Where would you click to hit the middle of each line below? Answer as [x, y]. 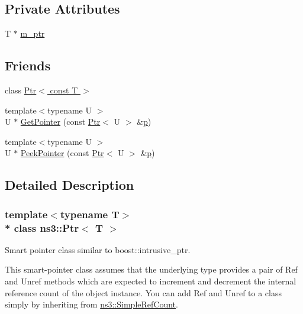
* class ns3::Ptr [42, 227]
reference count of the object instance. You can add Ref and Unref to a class [144, 292]
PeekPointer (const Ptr [62, 153]
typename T [90, 214]
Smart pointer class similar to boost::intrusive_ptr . [98, 249]
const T [64, 90]
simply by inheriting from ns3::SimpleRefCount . [91, 304]
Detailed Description [70, 185]
